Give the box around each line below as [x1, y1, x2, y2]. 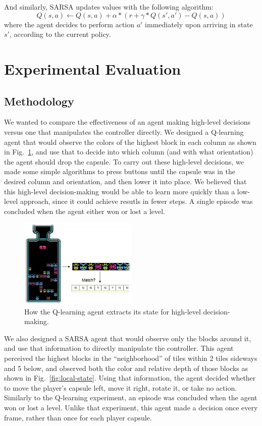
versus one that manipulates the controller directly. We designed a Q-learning [4, 126, 244, 137]
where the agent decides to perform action [4, 19, 135, 29]
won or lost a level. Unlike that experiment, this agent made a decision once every [4, 402, 258, 412]
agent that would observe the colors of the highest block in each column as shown [4, 136, 256, 147]
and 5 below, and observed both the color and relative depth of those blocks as [4, 362, 248, 373]
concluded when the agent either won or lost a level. [4, 205, 166, 216]
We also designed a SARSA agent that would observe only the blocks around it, [4, 333, 251, 343]
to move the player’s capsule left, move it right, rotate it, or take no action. [4, 382, 237, 393]
